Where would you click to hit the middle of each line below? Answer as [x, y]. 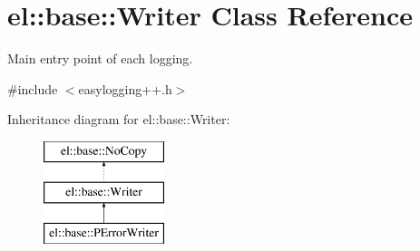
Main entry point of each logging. [100, 58]
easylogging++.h [125, 88]
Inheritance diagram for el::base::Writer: [119, 119]
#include [33, 88]
